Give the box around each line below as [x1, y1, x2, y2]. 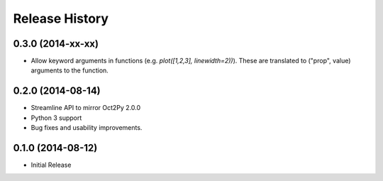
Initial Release [30, 160, 72, 170]
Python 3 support [30, 114, 82, 122]
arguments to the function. [30, 66, 109, 75]
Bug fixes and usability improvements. [30, 124, 143, 132]
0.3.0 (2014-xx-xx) [13, 38, 99, 50]
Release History [13, 11, 109, 26]
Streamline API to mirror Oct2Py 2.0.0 [30, 104, 141, 112]
